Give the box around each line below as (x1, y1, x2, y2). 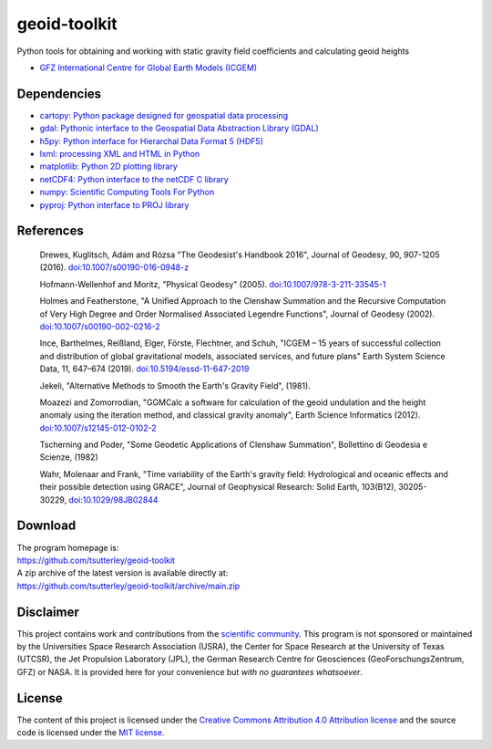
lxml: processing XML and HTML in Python (39, 149, 200, 160)
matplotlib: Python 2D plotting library (39, 161, 178, 172)
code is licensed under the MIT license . (16, 727, 165, 738)
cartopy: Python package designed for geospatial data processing (39, 109, 289, 120)
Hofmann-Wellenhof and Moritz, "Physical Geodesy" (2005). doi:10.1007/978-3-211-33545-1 (39, 278, 386, 289)
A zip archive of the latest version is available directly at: (16, 567, 229, 578)
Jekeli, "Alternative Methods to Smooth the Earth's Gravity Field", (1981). (39, 380, 312, 391)
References (16, 224, 84, 239)
